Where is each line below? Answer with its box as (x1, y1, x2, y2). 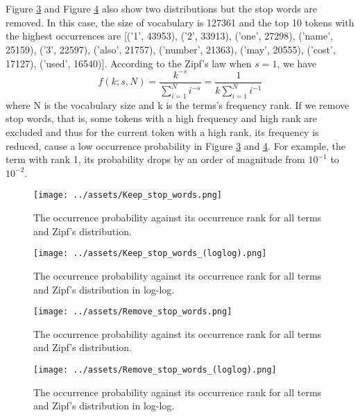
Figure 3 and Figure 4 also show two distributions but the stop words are (6, 1, 318, 16)
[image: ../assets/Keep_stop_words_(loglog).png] (33, 248, 267, 259)
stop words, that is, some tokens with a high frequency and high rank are (6, 111, 317, 126)
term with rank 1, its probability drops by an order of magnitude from (6, 152, 305, 167)
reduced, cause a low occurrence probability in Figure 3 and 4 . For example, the (6, 138, 345, 153)
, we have (277, 56, 317, 70)
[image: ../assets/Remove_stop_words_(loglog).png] (33, 364, 277, 375)
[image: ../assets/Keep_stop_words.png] (33, 190, 223, 201)
